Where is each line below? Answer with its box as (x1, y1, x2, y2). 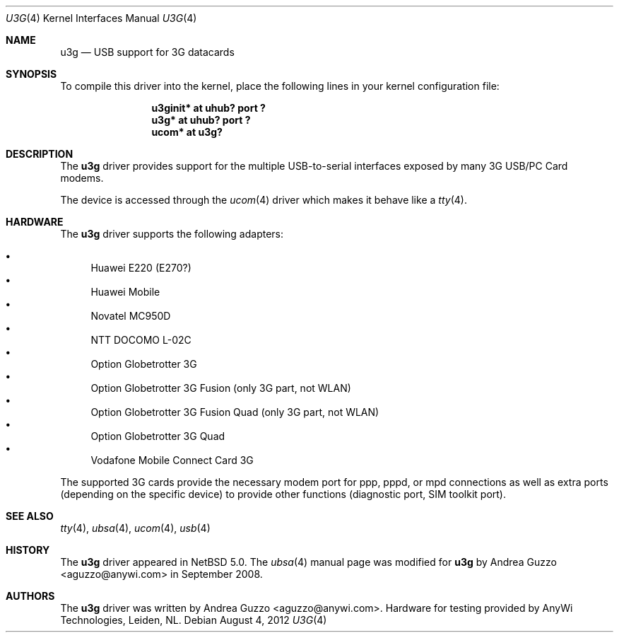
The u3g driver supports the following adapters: (60, 228, 284, 240)
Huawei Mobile (90, 286, 160, 298)
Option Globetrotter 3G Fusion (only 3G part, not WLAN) (90, 382, 351, 394)
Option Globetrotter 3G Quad (90, 430, 225, 442)
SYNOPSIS (6, 68, 57, 80)
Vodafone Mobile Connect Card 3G (90, 454, 254, 466)
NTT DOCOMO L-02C (90, 334, 191, 346)
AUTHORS (6, 590, 55, 602)
